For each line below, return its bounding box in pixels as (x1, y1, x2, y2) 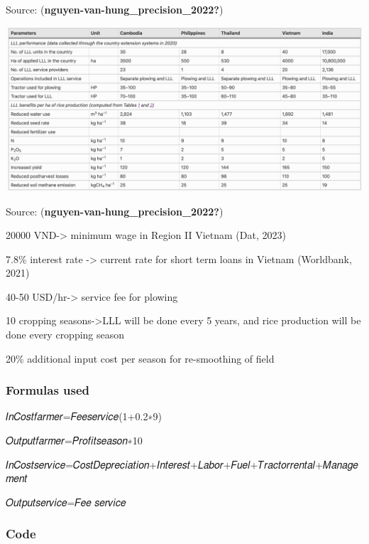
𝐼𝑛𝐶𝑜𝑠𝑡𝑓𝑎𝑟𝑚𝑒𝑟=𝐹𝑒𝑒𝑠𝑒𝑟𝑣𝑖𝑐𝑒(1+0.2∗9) (6, 409, 162, 424)
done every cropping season (6, 327, 125, 342)
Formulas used (6, 381, 90, 399)
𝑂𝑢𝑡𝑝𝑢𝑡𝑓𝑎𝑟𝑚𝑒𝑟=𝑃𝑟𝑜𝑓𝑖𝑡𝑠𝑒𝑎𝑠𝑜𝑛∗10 (6, 433, 143, 448)
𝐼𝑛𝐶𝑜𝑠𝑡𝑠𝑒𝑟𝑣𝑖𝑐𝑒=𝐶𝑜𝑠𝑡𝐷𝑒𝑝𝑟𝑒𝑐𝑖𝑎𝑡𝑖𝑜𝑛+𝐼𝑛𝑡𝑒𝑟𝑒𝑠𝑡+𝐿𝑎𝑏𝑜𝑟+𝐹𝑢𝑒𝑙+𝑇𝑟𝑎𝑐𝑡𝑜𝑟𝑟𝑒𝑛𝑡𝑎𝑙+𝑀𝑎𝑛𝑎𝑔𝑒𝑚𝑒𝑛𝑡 (6, 457, 358, 471)
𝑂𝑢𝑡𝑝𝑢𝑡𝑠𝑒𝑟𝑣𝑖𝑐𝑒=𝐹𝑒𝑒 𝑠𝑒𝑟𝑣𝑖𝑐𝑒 (6, 494, 126, 509)
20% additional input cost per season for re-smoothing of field (6, 351, 275, 366)
